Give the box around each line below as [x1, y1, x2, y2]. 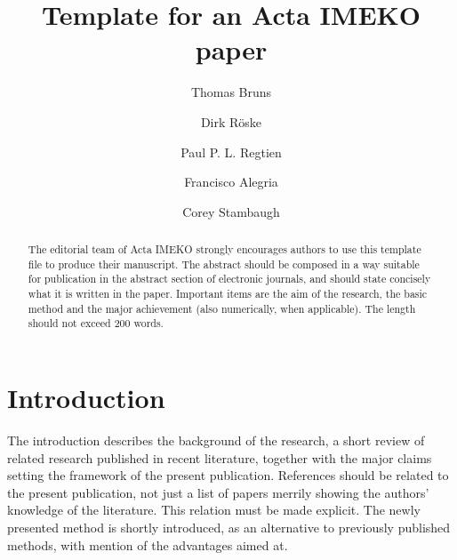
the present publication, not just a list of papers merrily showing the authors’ [7, 483, 429, 501]
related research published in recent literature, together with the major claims [7, 448, 432, 467]
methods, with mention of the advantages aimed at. [7, 535, 288, 554]
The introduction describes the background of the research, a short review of [7, 430, 425, 449]
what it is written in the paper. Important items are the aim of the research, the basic [28, 286, 428, 301]
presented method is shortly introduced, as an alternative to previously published [7, 517, 451, 536]
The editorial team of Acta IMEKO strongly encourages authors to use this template [28, 242, 421, 257]
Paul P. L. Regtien [180, 142, 282, 161]
